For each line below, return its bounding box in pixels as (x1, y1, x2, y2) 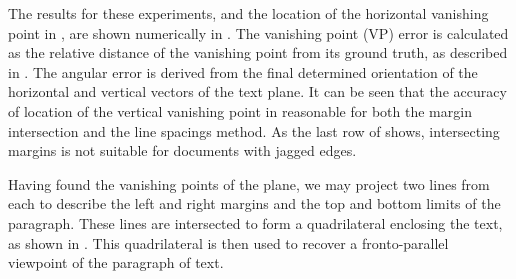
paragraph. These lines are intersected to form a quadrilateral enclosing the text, (8, 212, 503, 233)
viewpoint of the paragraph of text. (8, 252, 224, 273)
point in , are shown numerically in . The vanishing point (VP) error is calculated (8, 22, 509, 43)
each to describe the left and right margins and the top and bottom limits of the (8, 193, 501, 214)
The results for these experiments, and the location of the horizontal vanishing (8, 3, 489, 23)
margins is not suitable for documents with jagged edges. (8, 140, 357, 161)
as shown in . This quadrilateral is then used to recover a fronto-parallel (8, 232, 449, 253)
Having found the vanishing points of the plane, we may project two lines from (8, 173, 490, 194)
